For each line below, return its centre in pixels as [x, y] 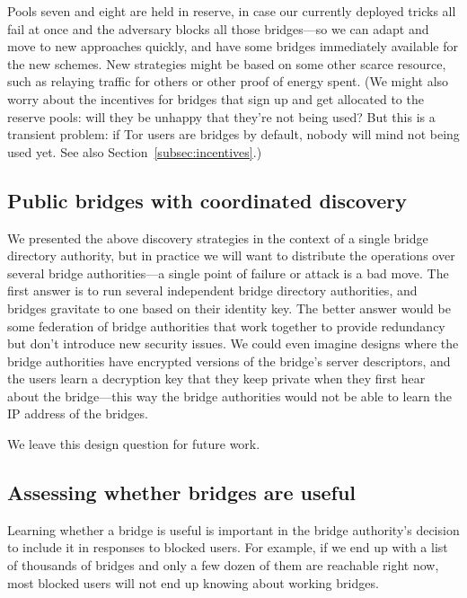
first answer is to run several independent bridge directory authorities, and [212, 290]
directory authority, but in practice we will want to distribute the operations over [231, 255]
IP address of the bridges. [78, 413]
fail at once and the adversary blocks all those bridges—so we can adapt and [218, 28]
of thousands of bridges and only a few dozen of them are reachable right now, [223, 565]
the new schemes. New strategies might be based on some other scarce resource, [227, 63]
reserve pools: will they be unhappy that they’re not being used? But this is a [221, 116]
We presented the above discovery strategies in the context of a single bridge [218, 237]
